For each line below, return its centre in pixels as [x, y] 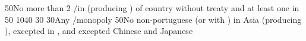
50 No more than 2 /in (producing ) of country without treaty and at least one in [152, 8]
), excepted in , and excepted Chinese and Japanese [99, 31]
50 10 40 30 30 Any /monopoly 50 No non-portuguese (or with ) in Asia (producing [153, 19]
